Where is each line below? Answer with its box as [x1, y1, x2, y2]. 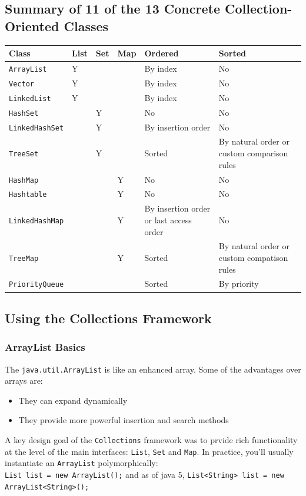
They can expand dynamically [18, 394, 128, 406]
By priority [218, 277, 259, 290]
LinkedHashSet [9, 123, 64, 132]
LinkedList [9, 94, 51, 103]
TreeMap [9, 254, 39, 263]
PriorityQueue [9, 280, 64, 289]
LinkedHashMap [9, 216, 64, 225]
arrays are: [5, 374, 43, 387]
